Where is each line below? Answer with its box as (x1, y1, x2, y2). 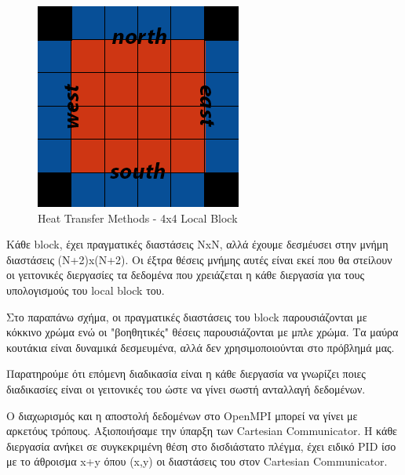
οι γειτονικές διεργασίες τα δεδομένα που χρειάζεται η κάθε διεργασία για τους (6, 267, 364, 283)
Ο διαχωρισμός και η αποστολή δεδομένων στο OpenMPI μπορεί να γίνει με (6, 407, 358, 423)
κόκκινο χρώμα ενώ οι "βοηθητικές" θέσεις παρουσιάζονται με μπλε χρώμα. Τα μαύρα (6, 324, 399, 340)
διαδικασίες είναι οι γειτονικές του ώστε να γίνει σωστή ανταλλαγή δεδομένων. (6, 380, 366, 397)
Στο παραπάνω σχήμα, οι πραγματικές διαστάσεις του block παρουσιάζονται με (6, 308, 367, 325)
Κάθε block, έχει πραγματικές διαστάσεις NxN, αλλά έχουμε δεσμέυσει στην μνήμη (6, 236, 389, 252)
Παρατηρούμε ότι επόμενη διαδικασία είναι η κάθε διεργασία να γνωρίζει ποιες (6, 365, 366, 382)
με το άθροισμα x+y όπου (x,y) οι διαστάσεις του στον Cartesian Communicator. (6, 453, 388, 470)
